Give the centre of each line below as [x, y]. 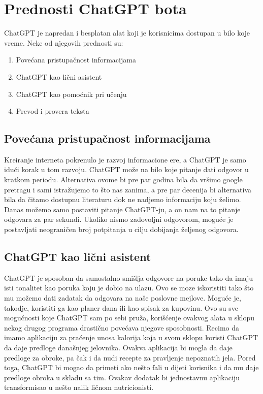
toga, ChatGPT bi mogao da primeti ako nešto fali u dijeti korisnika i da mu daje [131, 367]
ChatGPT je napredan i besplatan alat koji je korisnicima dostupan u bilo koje [127, 33]
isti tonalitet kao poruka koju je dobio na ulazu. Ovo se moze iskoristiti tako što [129, 288]
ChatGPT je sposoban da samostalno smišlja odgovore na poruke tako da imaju [129, 277]
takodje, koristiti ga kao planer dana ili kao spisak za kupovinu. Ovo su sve [121, 307]
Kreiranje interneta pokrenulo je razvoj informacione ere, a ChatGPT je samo [125, 159]
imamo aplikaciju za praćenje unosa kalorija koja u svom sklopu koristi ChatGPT [131, 337]
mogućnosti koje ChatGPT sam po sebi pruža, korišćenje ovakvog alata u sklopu [129, 318]
